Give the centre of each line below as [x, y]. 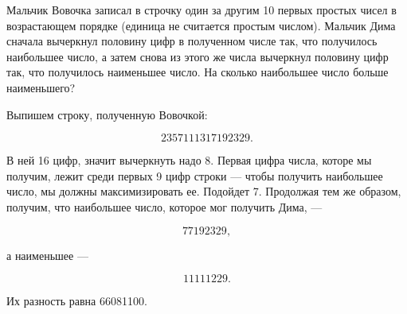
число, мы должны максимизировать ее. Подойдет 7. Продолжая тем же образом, [204, 191]
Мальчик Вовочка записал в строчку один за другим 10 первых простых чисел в [202, 10]
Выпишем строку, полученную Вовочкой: [107, 114]
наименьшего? [41, 87]
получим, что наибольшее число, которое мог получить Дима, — [164, 206]
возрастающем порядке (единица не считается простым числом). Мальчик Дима [201, 25]
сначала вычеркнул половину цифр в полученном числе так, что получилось [192, 41]
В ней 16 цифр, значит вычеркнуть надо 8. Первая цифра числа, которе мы [189, 160]
